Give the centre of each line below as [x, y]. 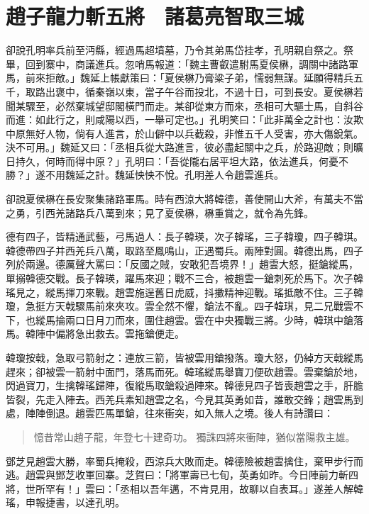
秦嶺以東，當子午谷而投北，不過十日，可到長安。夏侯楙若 [229, 91]
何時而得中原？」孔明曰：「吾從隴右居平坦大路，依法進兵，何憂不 [197, 161]
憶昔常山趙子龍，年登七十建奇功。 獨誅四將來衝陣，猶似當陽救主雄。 [194, 436]
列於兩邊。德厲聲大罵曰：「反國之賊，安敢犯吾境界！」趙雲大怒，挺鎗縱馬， [182, 264]
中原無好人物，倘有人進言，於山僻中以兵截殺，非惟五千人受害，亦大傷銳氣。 [184, 133]
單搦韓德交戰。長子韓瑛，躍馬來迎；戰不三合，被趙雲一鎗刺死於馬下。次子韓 [184, 278]
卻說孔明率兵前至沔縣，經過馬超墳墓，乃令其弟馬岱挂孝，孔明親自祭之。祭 [180, 50]
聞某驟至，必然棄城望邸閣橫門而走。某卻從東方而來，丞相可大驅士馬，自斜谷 [184, 105]
